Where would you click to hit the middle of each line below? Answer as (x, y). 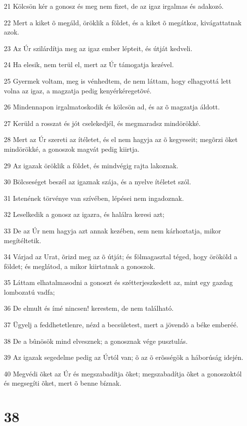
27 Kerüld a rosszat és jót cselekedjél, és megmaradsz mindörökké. (102, 123)
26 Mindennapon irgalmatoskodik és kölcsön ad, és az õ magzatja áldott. (112, 107)
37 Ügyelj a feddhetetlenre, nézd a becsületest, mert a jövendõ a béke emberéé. (121, 325)
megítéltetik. (23, 240)
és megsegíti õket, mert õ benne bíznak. (63, 383)
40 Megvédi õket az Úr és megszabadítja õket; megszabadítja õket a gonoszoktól (123, 373)
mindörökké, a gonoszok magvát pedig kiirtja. (72, 149)
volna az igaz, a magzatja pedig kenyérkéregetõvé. (78, 90)
